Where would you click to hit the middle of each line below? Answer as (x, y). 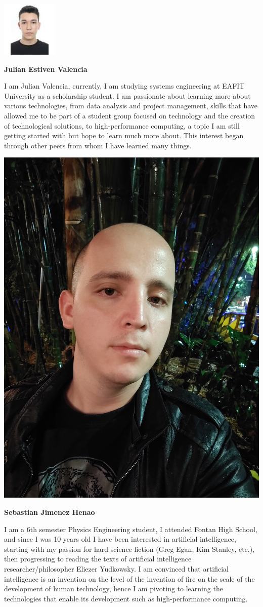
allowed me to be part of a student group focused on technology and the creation (130, 115)
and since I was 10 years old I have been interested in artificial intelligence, (120, 539)
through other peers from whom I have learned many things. (98, 145)
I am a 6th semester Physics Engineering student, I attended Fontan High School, (131, 529)
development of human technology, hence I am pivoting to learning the (114, 589)
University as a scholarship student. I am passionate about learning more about (127, 95)
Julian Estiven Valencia (46, 69)
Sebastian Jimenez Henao (50, 512)
